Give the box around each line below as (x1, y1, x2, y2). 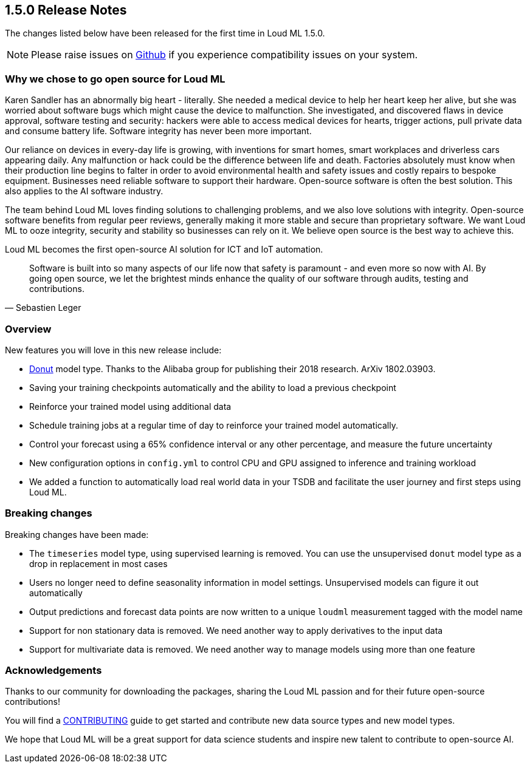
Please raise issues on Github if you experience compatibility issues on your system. (31, 49, 418, 61)
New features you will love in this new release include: (5, 344, 222, 355)
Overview (5, 322, 52, 335)
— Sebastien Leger (5, 302, 81, 313)
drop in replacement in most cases (29, 558, 168, 569)
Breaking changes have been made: (5, 529, 149, 540)
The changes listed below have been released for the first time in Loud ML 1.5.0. (5, 28, 325, 39)
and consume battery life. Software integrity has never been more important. (5, 126, 312, 137)
